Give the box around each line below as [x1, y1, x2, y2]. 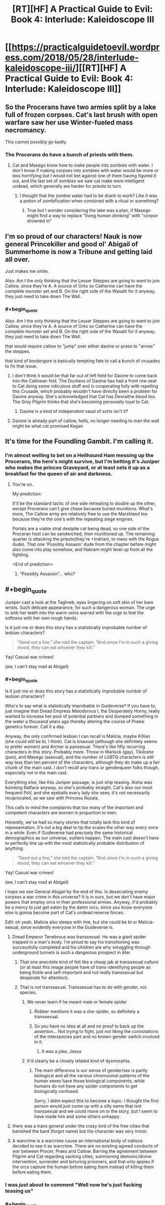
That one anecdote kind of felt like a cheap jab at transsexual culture [19, 959, 159, 965]
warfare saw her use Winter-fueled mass [5, 118, 134, 126]
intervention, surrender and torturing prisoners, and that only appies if [12, 1158, 154, 1164]
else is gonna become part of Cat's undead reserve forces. [5, 909, 125, 915]
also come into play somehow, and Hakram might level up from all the [12, 546, 153, 552]
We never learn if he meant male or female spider [27, 999, 127, 1004]
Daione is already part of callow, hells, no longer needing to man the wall [12, 418, 160, 424]
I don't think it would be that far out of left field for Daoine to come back [12, 373, 158, 378]
